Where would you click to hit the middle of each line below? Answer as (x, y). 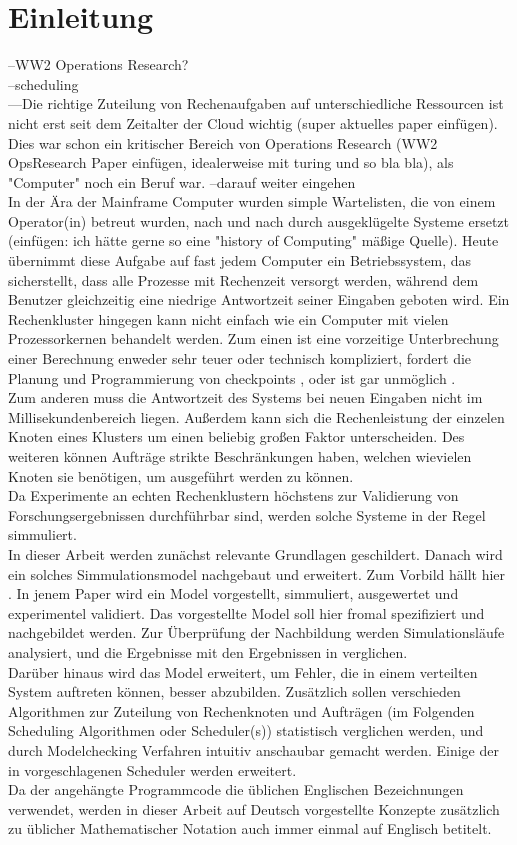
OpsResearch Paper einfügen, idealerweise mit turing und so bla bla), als (231, 162)
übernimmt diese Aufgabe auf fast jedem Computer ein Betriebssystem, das (240, 260)
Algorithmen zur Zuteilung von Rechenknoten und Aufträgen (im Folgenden (241, 710)
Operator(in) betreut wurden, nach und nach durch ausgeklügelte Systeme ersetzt (258, 220)
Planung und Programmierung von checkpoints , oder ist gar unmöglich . (232, 377)
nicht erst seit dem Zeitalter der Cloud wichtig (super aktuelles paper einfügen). (253, 122)
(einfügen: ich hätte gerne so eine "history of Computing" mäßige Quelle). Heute (253, 240)
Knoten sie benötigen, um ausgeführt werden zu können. (181, 475)
